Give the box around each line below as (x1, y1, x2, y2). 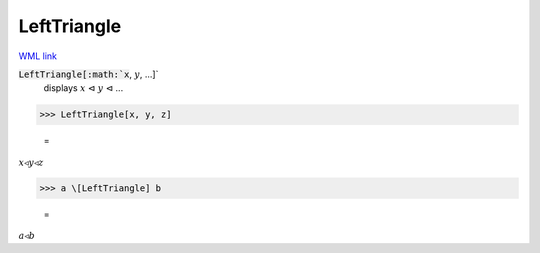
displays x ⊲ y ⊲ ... (43, 82, 124, 94)
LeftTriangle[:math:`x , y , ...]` (18, 68, 159, 80)
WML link (18, 50, 58, 62)
